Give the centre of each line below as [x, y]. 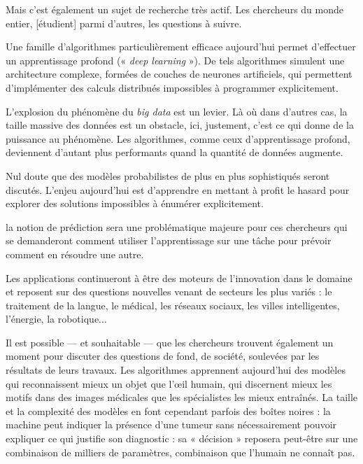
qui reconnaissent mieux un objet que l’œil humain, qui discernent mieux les [169, 383]
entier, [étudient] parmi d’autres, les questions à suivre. [124, 23]
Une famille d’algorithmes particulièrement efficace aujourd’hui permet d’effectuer [181, 47]
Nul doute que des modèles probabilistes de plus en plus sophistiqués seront [168, 175]
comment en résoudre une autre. [75, 254]
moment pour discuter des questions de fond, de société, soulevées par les [163, 356]
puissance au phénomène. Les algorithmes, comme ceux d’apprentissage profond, [178, 138]
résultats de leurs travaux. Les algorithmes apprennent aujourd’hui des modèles [176, 370]
